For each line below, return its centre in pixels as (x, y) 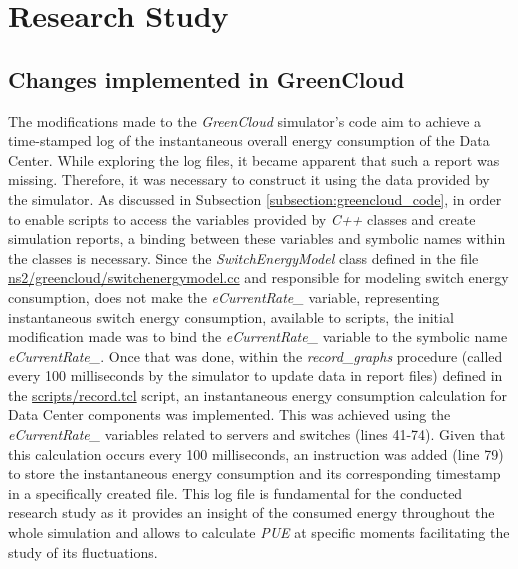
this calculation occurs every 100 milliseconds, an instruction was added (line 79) (256, 453)
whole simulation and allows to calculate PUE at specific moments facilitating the (259, 532)
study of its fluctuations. (83, 551)
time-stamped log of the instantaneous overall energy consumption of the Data (249, 140)
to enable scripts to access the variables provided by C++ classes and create (242, 218)
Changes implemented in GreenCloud (206, 78)
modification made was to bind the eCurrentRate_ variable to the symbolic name (258, 336)
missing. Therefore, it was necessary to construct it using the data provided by (249, 179)
